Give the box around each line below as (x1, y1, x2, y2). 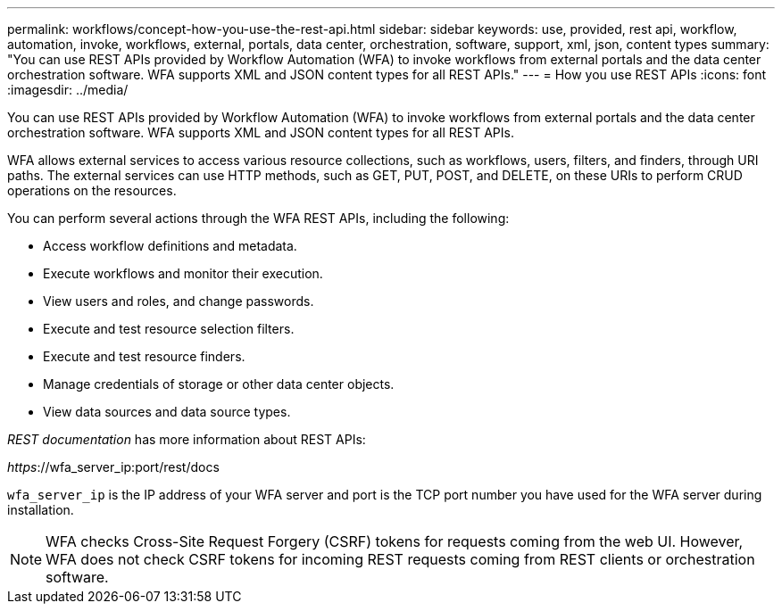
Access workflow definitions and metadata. (43, 238, 297, 253)
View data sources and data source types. (43, 404, 291, 419)
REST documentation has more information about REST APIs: (7, 432, 366, 447)
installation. (7, 502, 74, 517)
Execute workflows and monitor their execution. (43, 266, 323, 281)
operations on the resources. (7, 183, 177, 198)
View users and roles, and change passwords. (43, 293, 314, 309)
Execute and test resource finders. (43, 349, 245, 364)
